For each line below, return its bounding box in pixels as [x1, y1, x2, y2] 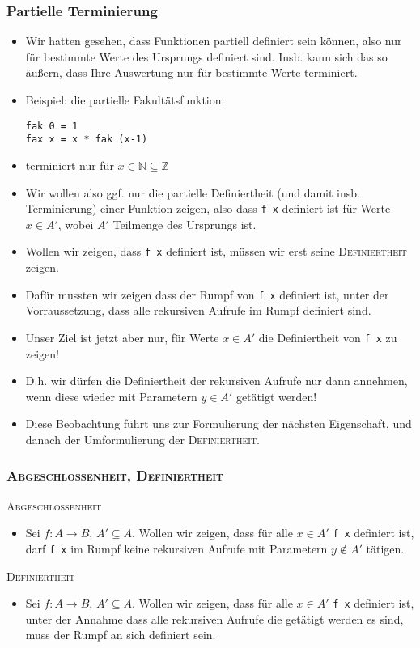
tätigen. [366, 540, 405, 557]
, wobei [57, 215, 94, 232]
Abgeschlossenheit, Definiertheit [6, 465, 223, 485]
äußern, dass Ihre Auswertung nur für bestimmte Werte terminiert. [25, 64, 358, 81]
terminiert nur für [25, 156, 114, 173]
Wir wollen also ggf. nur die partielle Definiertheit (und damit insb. [25, 184, 360, 201]
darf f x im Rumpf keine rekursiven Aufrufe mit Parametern [25, 540, 328, 557]
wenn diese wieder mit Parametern [25, 388, 197, 404]
